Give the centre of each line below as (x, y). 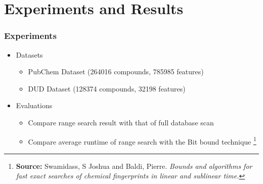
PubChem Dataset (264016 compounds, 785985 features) (116, 72)
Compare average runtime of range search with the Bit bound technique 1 (142, 141)
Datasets (29, 54)
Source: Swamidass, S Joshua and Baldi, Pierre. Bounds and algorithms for (134, 166)
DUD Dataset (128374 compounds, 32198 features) (107, 88)
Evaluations (34, 105)
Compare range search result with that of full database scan (121, 122)
